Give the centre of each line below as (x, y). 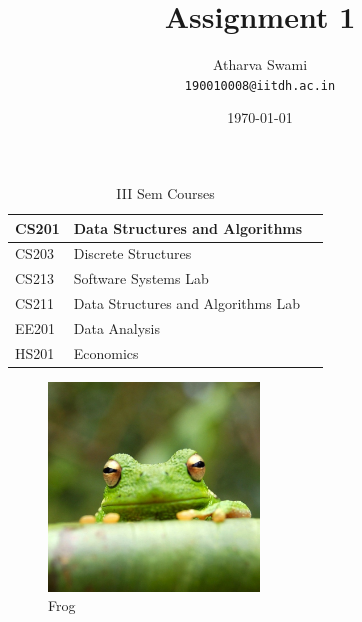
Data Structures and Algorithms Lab (186, 303)
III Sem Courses (165, 192)
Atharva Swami (260, 64)
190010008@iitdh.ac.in (260, 85)
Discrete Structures (132, 253)
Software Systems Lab (141, 278)
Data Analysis (117, 327)
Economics (106, 352)
